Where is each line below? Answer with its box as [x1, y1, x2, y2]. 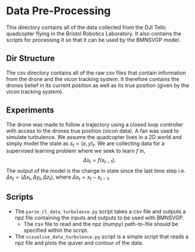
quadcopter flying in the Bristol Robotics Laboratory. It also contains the [6, 30, 182, 37]
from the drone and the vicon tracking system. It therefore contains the [6, 75, 180, 82]
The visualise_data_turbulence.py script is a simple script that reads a [14, 232, 188, 240]
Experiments [6, 105, 55, 115]
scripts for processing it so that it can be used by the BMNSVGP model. [6, 36, 181, 43]
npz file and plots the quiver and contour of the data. [14, 239, 144, 246]
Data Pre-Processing [6, 4, 111, 18]
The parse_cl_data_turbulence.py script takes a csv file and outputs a [14, 208, 186, 215]
